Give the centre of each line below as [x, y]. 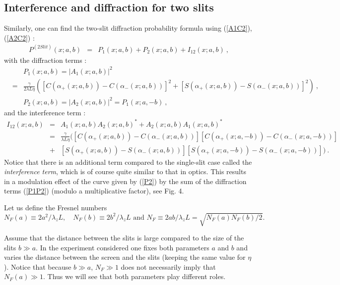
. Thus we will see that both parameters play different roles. [134, 276]
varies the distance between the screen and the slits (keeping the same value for [125, 257]
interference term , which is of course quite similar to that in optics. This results [125, 171]
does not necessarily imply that [168, 266]
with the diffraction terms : [45, 60]
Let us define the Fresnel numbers [56, 207]
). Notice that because [38, 266]
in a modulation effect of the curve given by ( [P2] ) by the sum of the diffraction [125, 181]
